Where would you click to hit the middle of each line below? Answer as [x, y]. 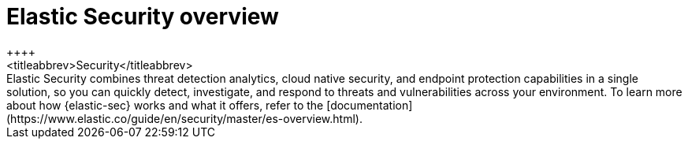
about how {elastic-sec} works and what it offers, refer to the [165, 105]
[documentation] [370, 105]
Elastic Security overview [143, 17]
